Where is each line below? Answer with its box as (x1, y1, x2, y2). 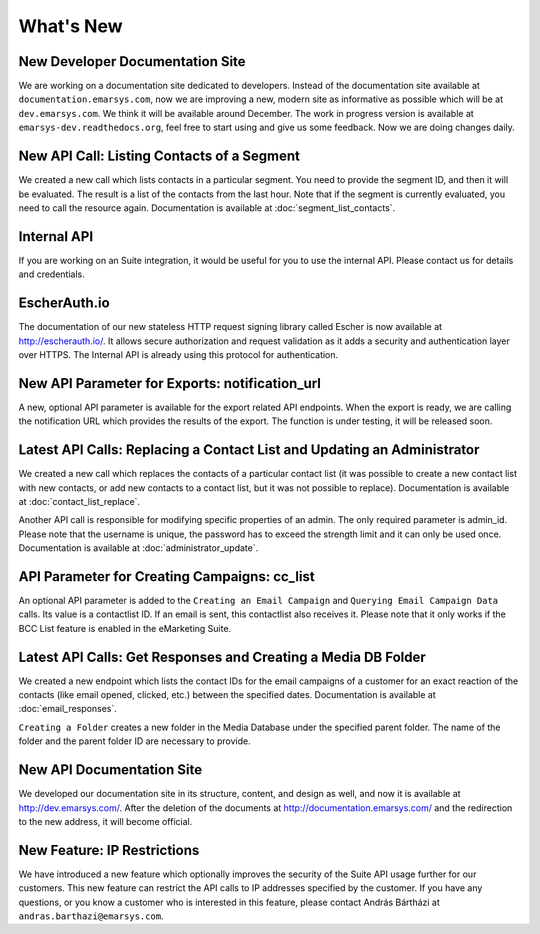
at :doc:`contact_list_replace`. (18, 495, 140, 507)
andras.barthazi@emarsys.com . (18, 910, 164, 922)
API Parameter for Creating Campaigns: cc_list (18, 568, 315, 585)
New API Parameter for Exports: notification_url (18, 375, 322, 392)
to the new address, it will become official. (18, 815, 193, 827)
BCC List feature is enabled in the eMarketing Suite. (18, 622, 232, 634)
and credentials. (18, 268, 85, 280)
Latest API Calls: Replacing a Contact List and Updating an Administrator (18, 441, 480, 459)
